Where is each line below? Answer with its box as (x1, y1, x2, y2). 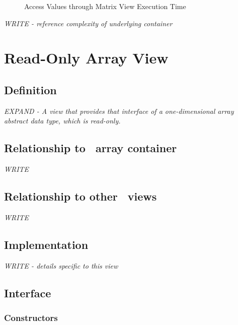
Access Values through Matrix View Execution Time (24, 1, 186, 11)
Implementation (4, 236, 89, 252)
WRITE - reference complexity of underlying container (4, 18, 173, 28)
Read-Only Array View (4, 47, 169, 68)
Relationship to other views (4, 188, 157, 204)
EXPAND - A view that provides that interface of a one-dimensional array (4, 105, 234, 116)
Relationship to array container (4, 140, 177, 156)
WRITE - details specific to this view (4, 260, 118, 271)
